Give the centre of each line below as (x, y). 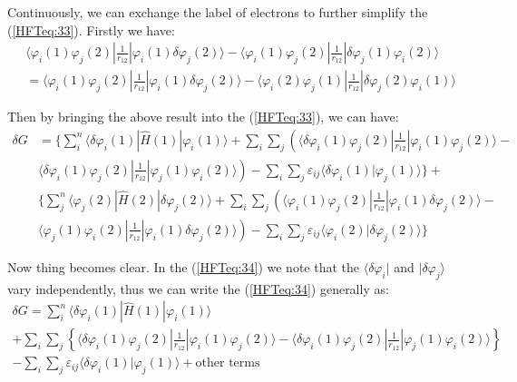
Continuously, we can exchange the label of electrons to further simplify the (218, 12)
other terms (228, 363)
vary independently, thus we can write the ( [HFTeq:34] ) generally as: (198, 288)
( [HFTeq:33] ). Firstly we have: (91, 29)
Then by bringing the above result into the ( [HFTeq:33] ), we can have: (203, 117)
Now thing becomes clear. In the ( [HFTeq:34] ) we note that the (183, 266)
